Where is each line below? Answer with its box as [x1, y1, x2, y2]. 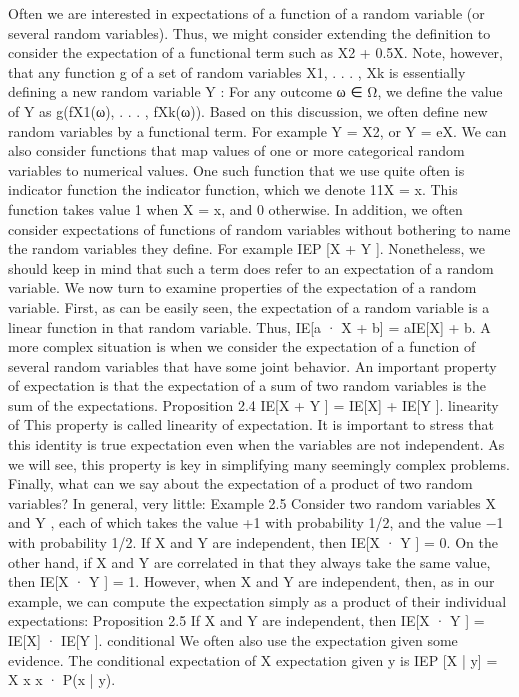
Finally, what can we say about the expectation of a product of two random [8, 473, 473, 494]
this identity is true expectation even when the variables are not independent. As [8, 434, 505, 455]
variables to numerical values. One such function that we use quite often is [8, 159, 465, 180]
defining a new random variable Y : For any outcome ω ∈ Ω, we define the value [8, 81, 503, 102]
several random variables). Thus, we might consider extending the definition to [8, 22, 491, 43]
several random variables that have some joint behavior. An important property [8, 355, 497, 376]
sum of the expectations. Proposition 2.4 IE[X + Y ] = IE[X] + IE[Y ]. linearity [8, 394, 499, 415]
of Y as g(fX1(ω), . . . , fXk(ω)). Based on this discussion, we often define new [8, 100, 488, 121]
